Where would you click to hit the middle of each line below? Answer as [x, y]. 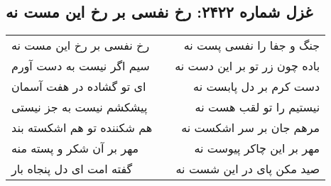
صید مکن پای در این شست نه [248, 169]
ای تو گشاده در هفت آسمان [79, 87]
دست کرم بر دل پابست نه [257, 87]
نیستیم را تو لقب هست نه [257, 107]
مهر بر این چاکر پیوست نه [257, 148]
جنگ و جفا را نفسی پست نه [252, 45]
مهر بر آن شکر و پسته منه [75, 148]
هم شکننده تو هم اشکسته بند [82, 128]
